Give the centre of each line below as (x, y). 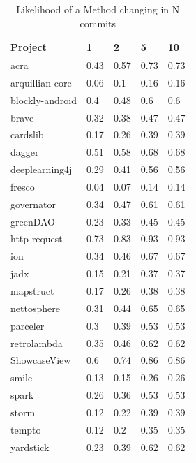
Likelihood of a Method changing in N (98, 9)
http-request (37, 238)
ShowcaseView (41, 360)
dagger (25, 152)
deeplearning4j (42, 169)
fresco (23, 186)
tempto (26, 429)
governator (33, 204)
